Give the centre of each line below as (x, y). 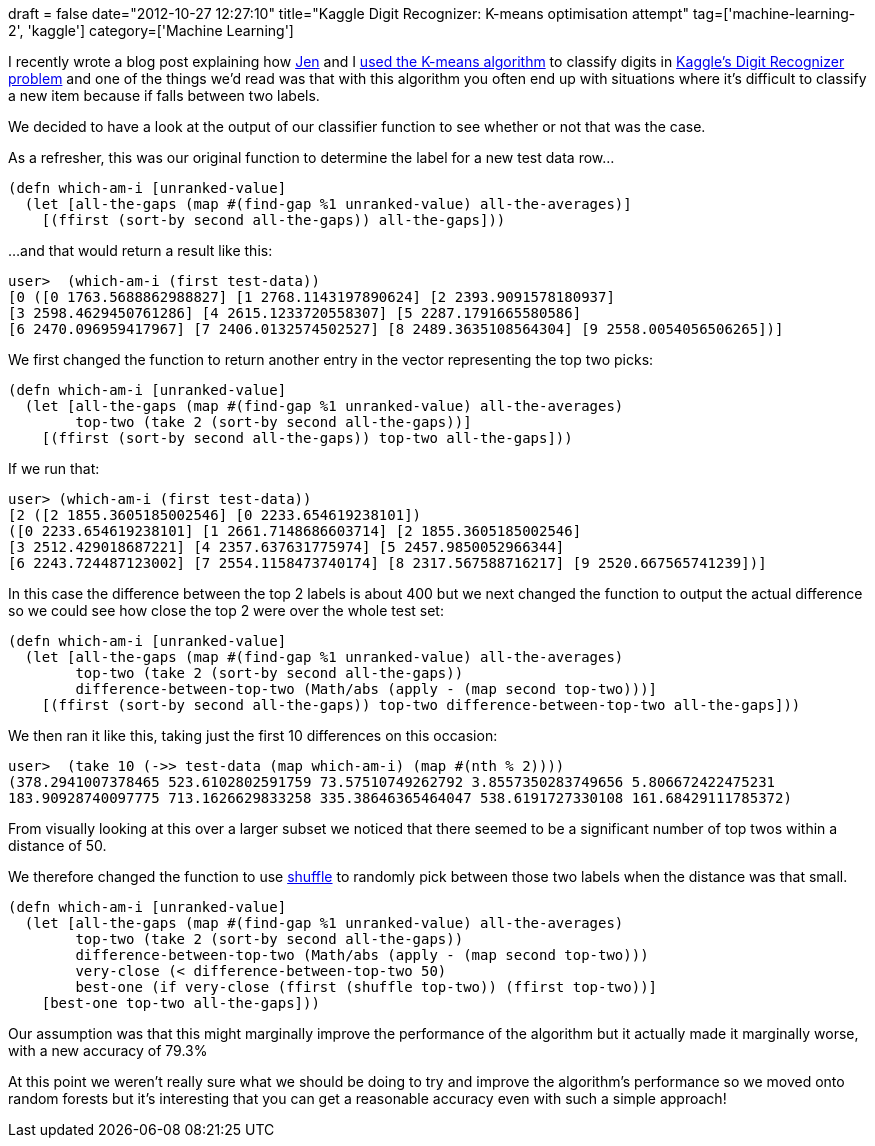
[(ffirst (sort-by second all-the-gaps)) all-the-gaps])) (273, 220)
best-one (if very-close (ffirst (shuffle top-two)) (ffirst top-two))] (366, 987)
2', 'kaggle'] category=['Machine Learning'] (151, 30)
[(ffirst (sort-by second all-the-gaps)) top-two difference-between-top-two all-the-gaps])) (421, 705)
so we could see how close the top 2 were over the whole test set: (226, 610)
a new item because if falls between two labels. (164, 95)
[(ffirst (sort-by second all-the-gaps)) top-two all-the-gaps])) (307, 438)
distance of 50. (57, 845)
